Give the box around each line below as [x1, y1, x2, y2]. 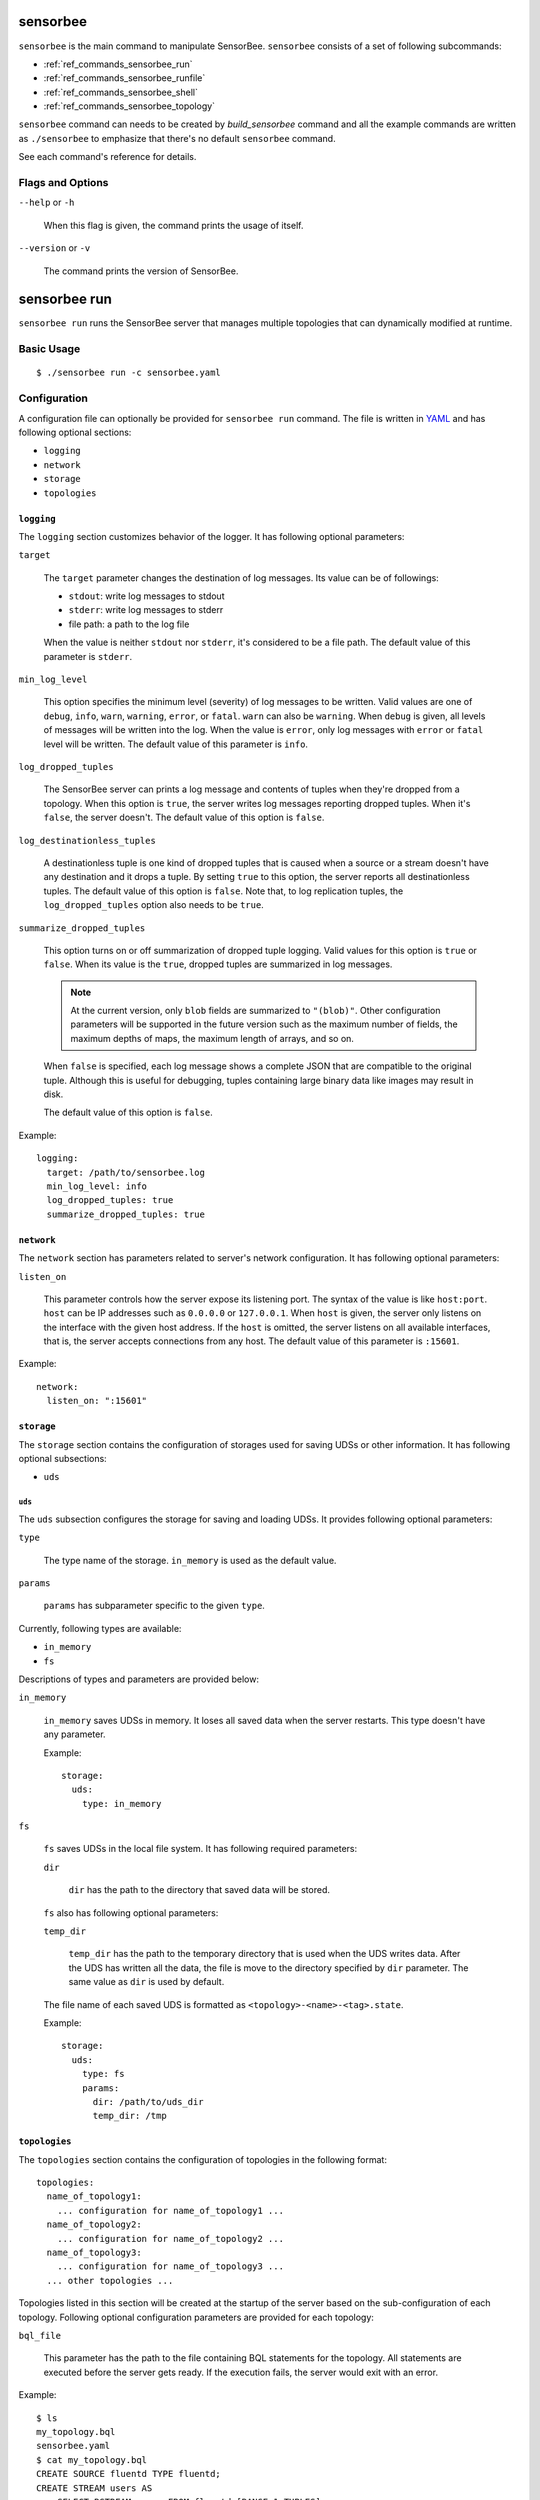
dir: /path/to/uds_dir [92, 2096, 204, 2107]
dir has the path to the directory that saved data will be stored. [68, 1884, 330, 1896]
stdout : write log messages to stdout [68, 590, 225, 602]
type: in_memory [81, 1798, 162, 1809]
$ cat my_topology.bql [36, 2454, 148, 2465]
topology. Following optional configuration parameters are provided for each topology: [18, 2311, 375, 2323]
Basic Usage [18, 342, 81, 356]
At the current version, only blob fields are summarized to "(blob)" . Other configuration [70, 1005, 441, 1017]
